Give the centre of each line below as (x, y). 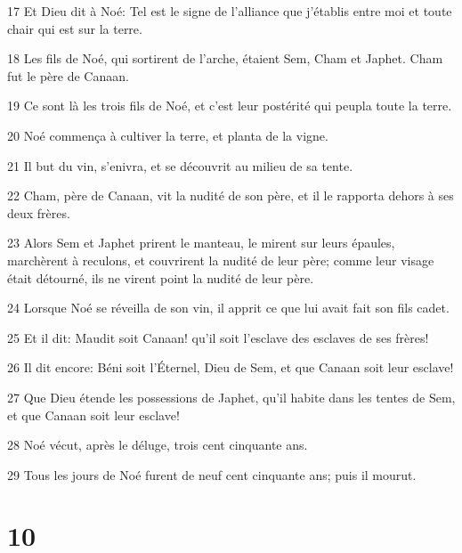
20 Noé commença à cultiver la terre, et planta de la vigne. (168, 135)
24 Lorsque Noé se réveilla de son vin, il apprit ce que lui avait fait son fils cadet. (228, 308)
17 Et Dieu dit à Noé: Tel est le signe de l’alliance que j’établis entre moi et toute (230, 11)
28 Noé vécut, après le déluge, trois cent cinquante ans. (158, 445)
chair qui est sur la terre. (75, 28)
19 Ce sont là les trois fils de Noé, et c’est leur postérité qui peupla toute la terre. (230, 106)
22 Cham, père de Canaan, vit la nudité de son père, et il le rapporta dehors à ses (231, 195)
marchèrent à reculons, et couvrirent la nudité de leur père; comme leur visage (221, 260)
